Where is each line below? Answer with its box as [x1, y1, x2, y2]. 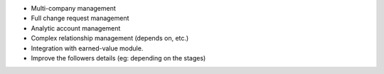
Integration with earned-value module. [31, 43, 144, 53]
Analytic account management [31, 23, 121, 32]
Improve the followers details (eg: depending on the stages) [31, 53, 206, 62]
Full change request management [31, 14, 129, 23]
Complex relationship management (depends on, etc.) [31, 34, 189, 43]
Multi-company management [31, 4, 117, 12]
